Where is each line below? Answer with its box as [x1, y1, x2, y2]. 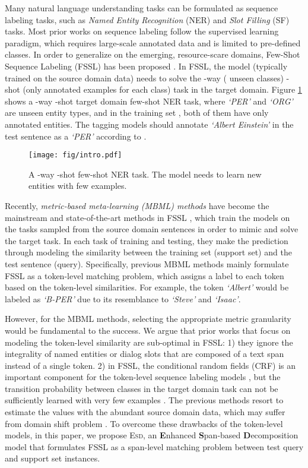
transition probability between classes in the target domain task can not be [5, 382, 278, 394]
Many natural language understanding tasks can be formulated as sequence [5, 2, 278, 14]
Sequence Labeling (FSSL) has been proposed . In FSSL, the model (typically [5, 59, 288, 72]
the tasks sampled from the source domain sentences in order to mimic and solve [5, 223, 299, 235]
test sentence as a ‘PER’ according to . [5, 129, 147, 142]
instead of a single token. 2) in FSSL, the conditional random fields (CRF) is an [5, 359, 296, 371]
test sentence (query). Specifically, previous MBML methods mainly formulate [5, 257, 289, 270]
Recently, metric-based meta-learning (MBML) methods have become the [5, 199, 269, 211]
